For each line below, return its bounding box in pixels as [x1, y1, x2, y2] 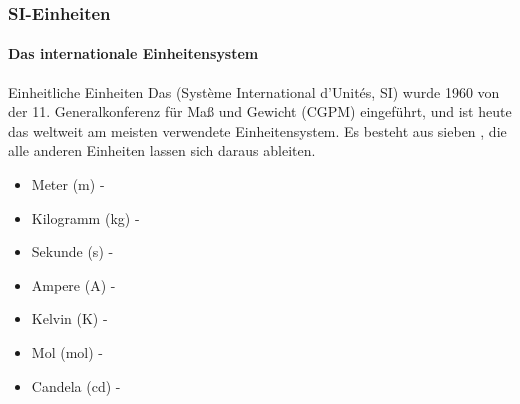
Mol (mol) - [31, 341, 103, 362]
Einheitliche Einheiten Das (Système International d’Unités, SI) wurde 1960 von [8, 81, 500, 102]
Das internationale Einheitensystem [8, 43, 259, 64]
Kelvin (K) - [31, 308, 108, 329]
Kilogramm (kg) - [31, 207, 140, 228]
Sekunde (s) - [31, 241, 114, 262]
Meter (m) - [31, 174, 105, 195]
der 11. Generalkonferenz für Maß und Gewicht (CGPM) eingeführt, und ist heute [8, 101, 512, 122]
